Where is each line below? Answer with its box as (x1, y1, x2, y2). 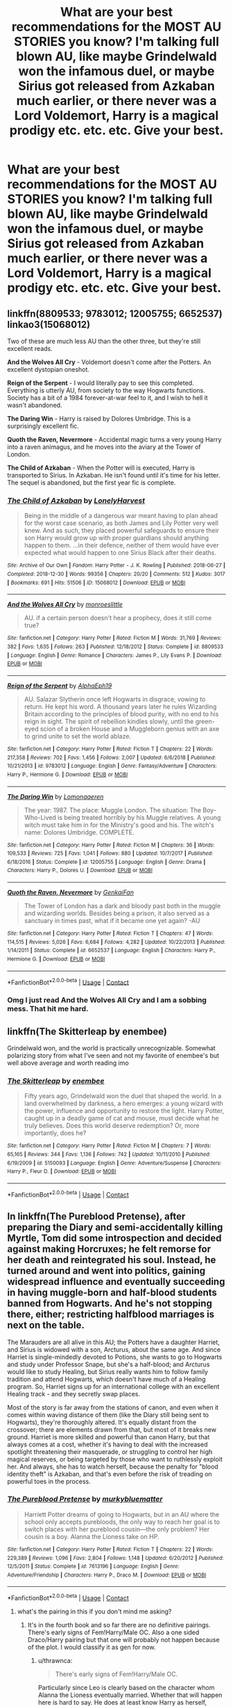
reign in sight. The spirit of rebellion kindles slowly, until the (24, 717, 194, 725)
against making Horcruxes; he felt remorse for (7, 1243, 212, 1255)
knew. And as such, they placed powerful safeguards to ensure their (24, 526, 220, 535)
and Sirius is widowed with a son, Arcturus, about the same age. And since (7, 1345, 221, 1354)
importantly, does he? (24, 1129, 87, 1137)
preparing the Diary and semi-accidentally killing (7, 1222, 223, 1233)
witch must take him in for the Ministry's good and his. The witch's (24, 821, 215, 829)
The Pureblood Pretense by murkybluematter (7, 1494, 163, 1504)
